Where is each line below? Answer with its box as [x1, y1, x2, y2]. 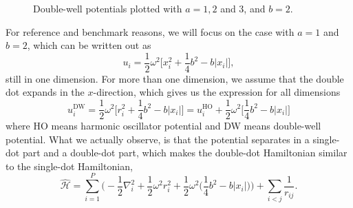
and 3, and [220, 1, 266, 15]
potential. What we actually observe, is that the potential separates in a [6, 132, 310, 146]
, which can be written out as [27, 38, 151, 52]
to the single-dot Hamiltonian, [6, 158, 133, 173]
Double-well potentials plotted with [33, 1, 182, 15]
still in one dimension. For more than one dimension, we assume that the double [6, 71, 344, 85]
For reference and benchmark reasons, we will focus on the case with [6, 24, 295, 39]
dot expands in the [6, 85, 85, 99]
